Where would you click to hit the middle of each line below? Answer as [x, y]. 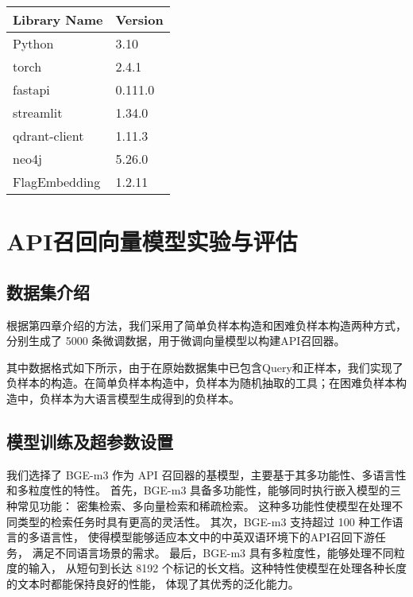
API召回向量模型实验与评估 [152, 241]
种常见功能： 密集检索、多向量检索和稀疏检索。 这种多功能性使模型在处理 [199, 505]
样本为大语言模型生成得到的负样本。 [145, 398]
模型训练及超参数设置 [90, 441]
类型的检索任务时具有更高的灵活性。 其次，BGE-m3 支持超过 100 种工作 [205, 521]
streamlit [38, 112]
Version [139, 19]
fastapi [31, 89]
